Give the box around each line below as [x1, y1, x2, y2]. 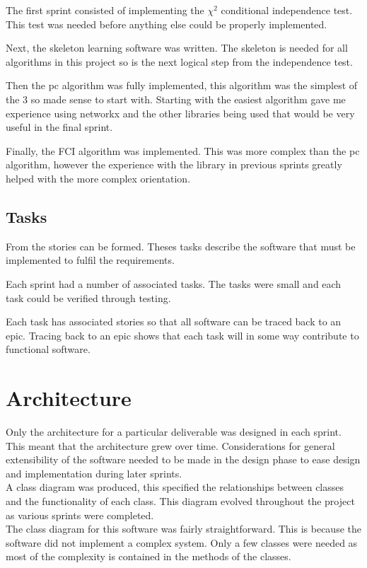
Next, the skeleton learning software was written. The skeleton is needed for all [6, 40, 348, 55]
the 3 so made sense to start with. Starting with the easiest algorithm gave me [6, 91, 346, 106]
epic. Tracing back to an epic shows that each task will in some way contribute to [6, 328, 359, 342]
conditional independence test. [221, 3, 353, 17]
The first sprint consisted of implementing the [6, 3, 204, 17]
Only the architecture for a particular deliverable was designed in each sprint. [6, 424, 342, 439]
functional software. [6, 342, 91, 357]
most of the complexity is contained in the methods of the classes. [6, 549, 291, 564]
